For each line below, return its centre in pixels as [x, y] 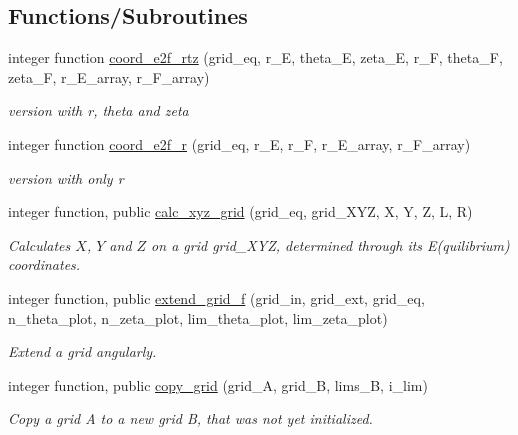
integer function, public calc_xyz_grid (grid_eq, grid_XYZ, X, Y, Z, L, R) [240, 211]
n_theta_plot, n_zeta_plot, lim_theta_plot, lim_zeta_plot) [198, 317]
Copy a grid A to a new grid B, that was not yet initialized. [190, 418]
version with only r [66, 177]
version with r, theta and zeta [98, 110]
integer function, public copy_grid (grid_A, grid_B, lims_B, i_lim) [218, 384]
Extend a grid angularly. [82, 351]
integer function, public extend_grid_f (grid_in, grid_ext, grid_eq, [216, 297]
